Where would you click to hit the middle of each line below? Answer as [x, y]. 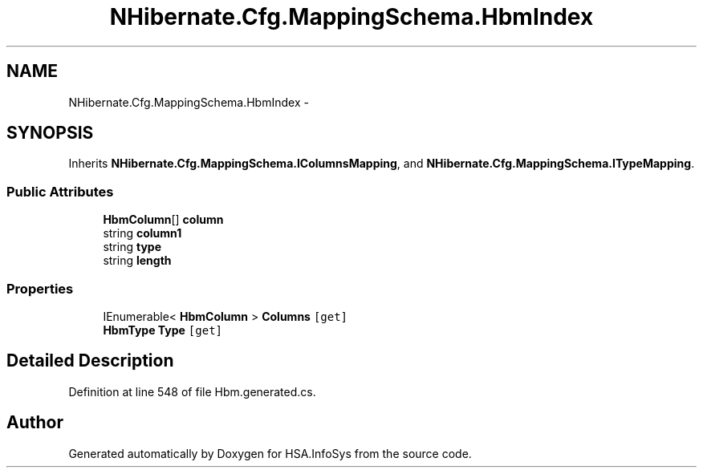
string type [132, 247]
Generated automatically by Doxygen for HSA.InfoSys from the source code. [270, 453]
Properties [40, 288]
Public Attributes [60, 191]
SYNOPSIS [50, 133]
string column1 [142, 233]
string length [137, 261]
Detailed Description [90, 361]
